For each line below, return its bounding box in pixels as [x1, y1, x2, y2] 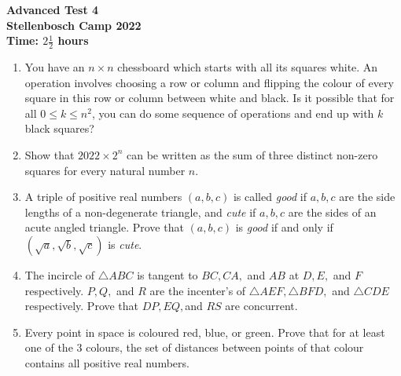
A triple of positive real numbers [24, 188, 182, 205]
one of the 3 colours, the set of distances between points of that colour [24, 339, 364, 356]
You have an [24, 59, 85, 75]
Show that [24, 146, 75, 162]
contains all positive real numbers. [24, 354, 189, 371]
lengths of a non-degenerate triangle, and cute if [24, 203, 256, 220]
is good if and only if [235, 219, 333, 235]
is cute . [108, 235, 142, 252]
